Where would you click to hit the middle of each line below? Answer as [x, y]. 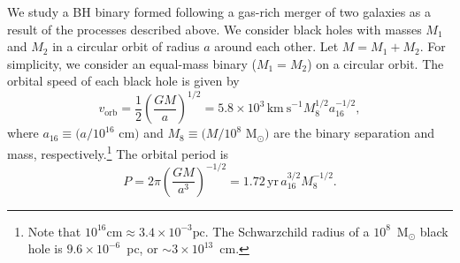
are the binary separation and [354, 133]
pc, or [142, 248]
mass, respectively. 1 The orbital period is [118, 152]
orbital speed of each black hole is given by [123, 81]
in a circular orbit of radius [126, 46]
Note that [54, 231]
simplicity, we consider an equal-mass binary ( [132, 63]
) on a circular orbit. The [376, 63]
